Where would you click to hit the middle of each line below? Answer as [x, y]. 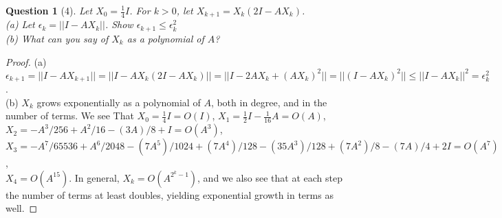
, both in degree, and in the [269, 102]
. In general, [94, 177]
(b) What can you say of [57, 38]
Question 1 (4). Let [49, 10]
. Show [119, 24]
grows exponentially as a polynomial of [119, 102]
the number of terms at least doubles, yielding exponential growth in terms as [170, 194]
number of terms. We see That [70, 116]
